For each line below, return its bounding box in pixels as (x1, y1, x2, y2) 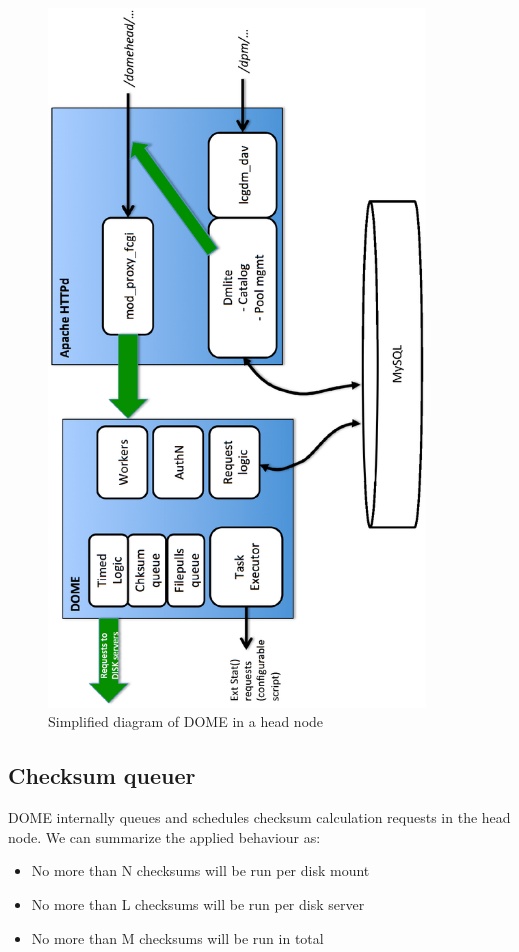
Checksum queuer (8, 760, 196, 791)
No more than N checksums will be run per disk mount (31, 860, 370, 881)
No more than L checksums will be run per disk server (31, 894, 365, 914)
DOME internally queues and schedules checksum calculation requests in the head (8, 807, 511, 828)
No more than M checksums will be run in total (31, 927, 324, 948)
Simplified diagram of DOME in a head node (48, 711, 324, 732)
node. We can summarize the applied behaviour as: (8, 826, 321, 847)
